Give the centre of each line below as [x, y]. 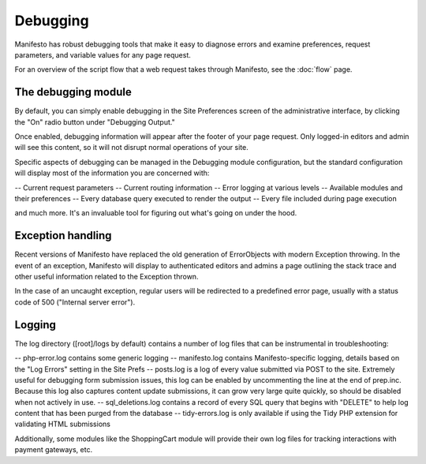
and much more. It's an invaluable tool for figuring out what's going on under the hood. [156, 213]
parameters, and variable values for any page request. [103, 54]
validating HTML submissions [62, 424]
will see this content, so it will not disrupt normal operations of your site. [131, 148]
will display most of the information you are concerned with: [112, 173]
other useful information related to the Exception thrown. [106, 277]
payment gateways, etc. [54, 450]
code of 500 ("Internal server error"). [75, 302]
